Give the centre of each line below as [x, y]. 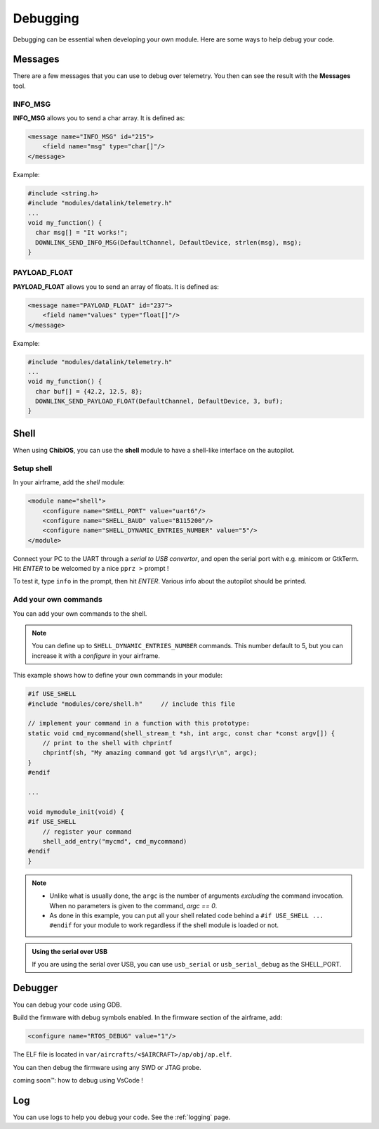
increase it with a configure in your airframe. [96, 656]
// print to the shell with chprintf [107, 743]
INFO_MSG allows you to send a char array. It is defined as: [99, 118]
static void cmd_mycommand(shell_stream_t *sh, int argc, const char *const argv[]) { [181, 733]
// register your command [87, 832]
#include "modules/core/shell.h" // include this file [131, 704]
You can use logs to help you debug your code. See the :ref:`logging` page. [122, 1117]
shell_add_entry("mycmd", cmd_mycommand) [115, 841]
